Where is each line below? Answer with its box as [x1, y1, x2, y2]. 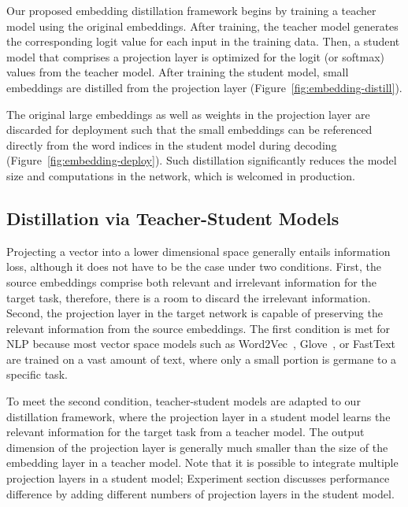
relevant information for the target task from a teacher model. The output [6, 424, 365, 440]
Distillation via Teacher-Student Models [6, 205, 339, 230]
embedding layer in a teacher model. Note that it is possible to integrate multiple [6, 454, 399, 471]
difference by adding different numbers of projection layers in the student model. [6, 485, 395, 501]
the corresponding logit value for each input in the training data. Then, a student [6, 33, 400, 50]
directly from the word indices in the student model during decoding [6, 136, 337, 153]
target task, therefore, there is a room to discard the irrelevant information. [6, 289, 371, 305]
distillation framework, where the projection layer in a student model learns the [6, 408, 391, 424]
